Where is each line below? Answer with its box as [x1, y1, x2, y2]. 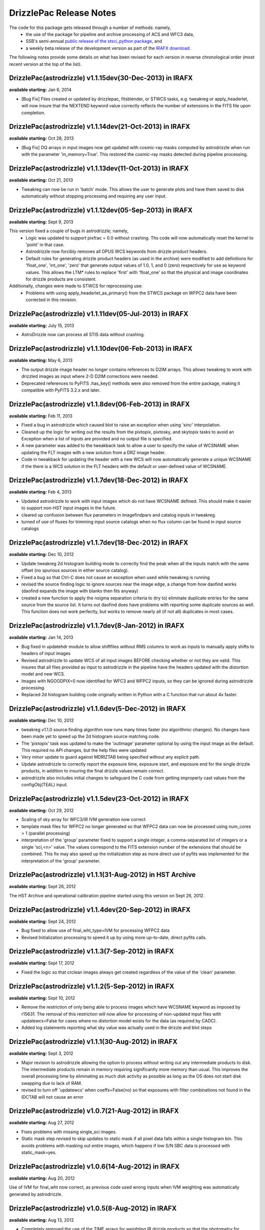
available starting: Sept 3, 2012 [9, 1050, 74, 1056]
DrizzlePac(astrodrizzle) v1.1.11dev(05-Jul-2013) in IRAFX [9, 309, 188, 318]
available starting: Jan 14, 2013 [9, 635, 74, 641]
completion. [21, 110, 46, 116]
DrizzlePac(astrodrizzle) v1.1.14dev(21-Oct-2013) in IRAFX [9, 123, 190, 131]
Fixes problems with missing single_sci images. [21, 1129, 117, 1135]
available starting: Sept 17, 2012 [9, 960, 75, 966]
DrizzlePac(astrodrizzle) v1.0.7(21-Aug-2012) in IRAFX [9, 1107, 179, 1115]
